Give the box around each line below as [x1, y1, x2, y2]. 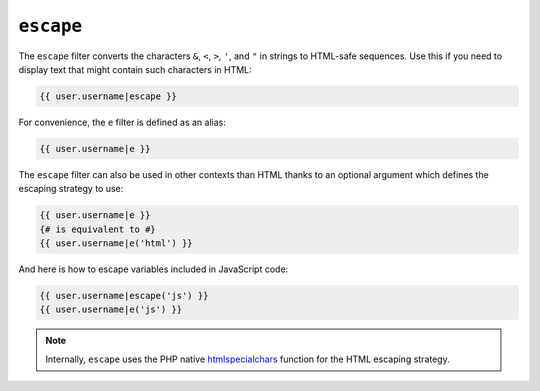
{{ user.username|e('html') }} [39, 238, 194, 249]
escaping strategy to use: [18, 183, 124, 195]
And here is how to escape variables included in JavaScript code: [18, 263, 289, 275]
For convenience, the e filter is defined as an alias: [18, 116, 227, 128]
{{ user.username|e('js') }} [39, 304, 183, 315]
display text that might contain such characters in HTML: [18, 63, 252, 75]
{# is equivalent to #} [39, 223, 157, 235]
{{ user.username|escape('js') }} [39, 290, 209, 301]
